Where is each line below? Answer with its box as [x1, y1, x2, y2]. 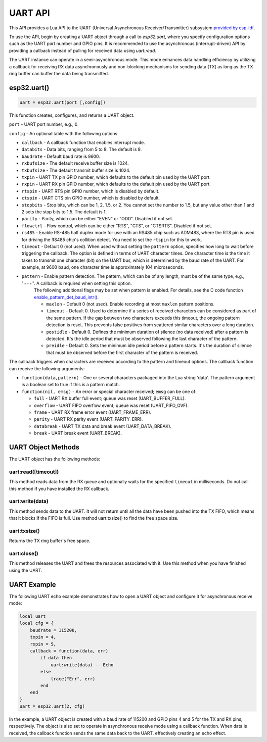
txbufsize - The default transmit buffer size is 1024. [21, 167, 131, 173]
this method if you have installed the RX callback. [9, 486, 110, 492]
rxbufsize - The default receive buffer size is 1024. [21, 160, 129, 166]
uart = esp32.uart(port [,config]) [19, 99, 106, 105]
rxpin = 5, [30, 641, 56, 647]
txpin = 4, [30, 634, 56, 640]
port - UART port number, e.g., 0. [9, 121, 79, 127]
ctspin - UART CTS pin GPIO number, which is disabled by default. [21, 195, 160, 201]
